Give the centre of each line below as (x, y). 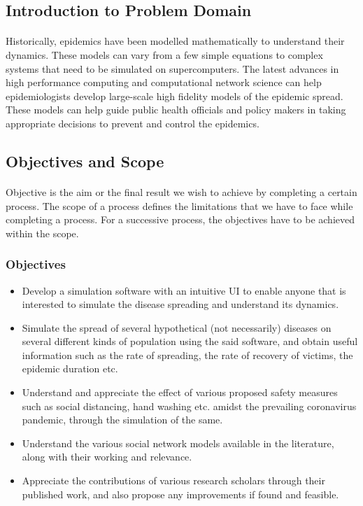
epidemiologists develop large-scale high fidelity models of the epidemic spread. (175, 96)
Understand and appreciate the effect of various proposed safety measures (180, 392)
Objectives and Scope (85, 161)
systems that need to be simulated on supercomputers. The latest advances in (172, 68)
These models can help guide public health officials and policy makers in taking (176, 110)
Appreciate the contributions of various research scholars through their (173, 480)
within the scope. (42, 233)
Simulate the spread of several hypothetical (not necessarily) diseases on (177, 327)
